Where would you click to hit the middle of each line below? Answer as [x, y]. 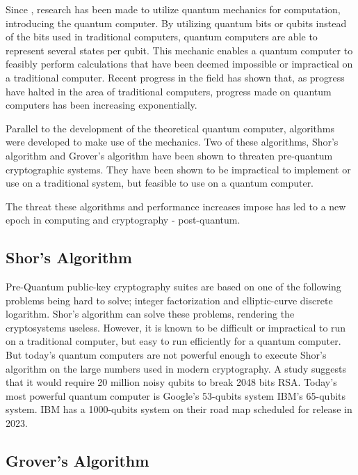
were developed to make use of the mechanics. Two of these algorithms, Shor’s [172, 142]
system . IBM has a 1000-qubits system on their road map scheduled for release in [179, 409]
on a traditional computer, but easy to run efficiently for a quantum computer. [173, 341]
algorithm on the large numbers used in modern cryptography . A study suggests [176, 368]
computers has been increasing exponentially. [101, 105]
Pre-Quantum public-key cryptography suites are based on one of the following [173, 287]
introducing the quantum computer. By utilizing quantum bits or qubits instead [176, 23]
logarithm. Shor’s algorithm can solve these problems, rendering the [150, 314]
